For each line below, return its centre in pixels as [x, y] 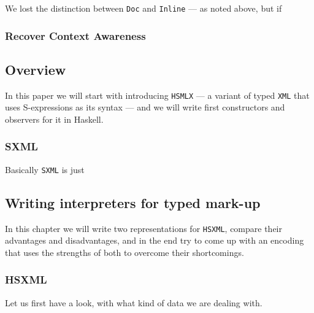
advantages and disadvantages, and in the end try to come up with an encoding [155, 240]
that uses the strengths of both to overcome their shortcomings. [124, 252]
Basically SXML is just [45, 169]
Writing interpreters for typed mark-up [133, 202]
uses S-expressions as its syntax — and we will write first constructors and [145, 107]
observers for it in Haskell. [54, 119]
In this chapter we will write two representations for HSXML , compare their [144, 228]
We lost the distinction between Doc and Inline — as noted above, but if [144, 8]
